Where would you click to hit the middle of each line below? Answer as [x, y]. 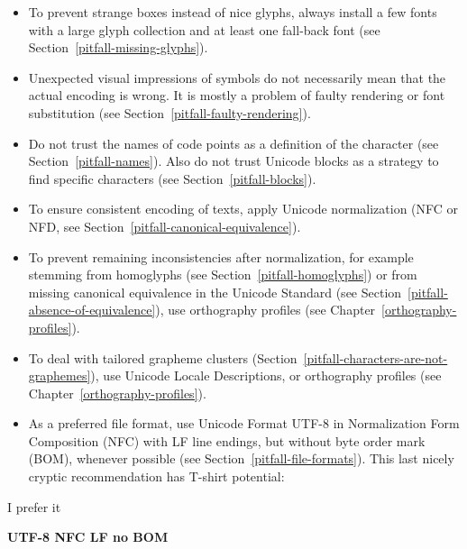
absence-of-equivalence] [92, 310]
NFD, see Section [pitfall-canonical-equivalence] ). [165, 226]
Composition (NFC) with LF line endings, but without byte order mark [227, 440]
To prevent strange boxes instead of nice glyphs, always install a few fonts [233, 12]
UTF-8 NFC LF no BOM [88, 537]
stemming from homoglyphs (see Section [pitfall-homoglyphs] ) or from [223, 274]
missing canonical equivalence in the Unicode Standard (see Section [215, 292]
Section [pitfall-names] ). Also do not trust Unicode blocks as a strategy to [233, 161]
